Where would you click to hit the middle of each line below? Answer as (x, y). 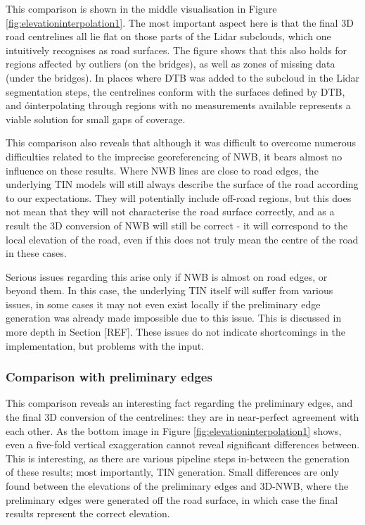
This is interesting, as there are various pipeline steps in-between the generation (178, 458)
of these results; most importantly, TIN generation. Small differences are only (172, 472)
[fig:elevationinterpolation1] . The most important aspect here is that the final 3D (180, 22)
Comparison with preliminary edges (109, 377)
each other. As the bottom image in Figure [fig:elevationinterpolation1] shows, (174, 430)
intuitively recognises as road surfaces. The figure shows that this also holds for (177, 50)
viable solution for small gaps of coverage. (96, 119)
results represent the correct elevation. (88, 513)
